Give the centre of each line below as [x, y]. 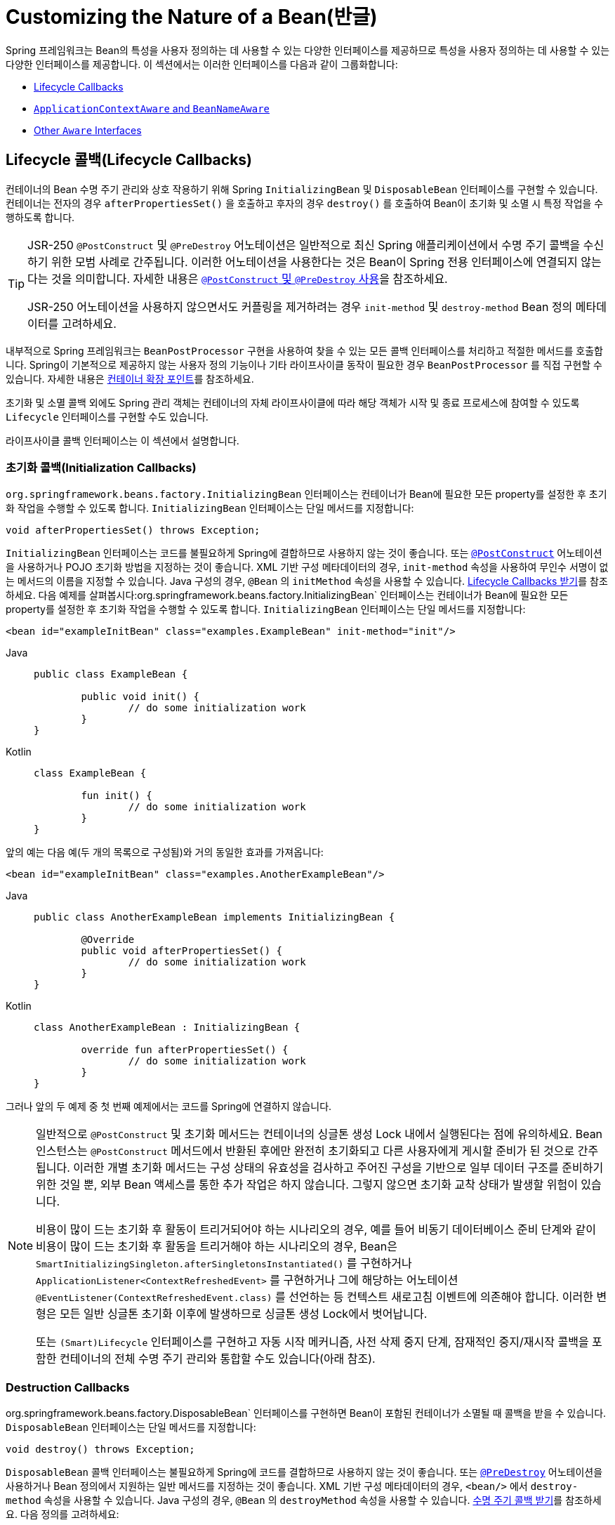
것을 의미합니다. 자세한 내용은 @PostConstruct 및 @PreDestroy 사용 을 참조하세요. [249, 278]
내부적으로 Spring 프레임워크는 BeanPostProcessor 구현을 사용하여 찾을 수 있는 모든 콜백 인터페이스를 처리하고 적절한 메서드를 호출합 [304, 350]
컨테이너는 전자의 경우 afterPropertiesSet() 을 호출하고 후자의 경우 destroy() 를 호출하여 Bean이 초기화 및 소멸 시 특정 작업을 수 [305, 203]
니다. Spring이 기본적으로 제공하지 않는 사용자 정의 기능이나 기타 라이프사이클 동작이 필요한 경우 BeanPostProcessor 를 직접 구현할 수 [304, 364]
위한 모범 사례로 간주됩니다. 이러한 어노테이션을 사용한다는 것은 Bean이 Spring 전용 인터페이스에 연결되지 [314, 262]
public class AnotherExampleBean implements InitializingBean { [214, 917]
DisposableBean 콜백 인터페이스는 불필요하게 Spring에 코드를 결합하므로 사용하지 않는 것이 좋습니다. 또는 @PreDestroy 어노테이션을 [304, 1472]
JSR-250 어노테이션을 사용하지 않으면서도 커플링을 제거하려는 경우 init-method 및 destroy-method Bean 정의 [300, 306]
